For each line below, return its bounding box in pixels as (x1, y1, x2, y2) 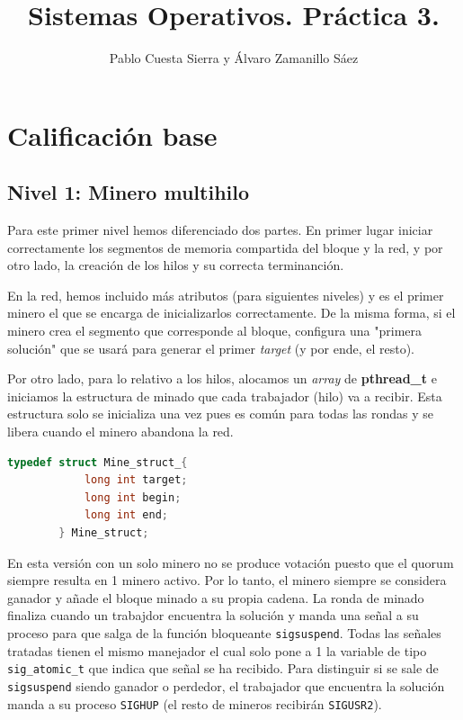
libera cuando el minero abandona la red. (7, 422, 234, 441)
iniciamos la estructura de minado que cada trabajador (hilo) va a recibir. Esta (7, 386, 442, 405)
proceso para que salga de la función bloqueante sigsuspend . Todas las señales (7, 623, 441, 642)
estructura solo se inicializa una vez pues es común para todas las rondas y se (7, 404, 434, 423)
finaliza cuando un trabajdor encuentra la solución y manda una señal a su (7, 606, 419, 625)
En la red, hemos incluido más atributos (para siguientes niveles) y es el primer (7, 285, 444, 304)
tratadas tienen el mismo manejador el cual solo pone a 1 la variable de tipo (7, 641, 427, 660)
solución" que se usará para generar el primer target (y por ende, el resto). (7, 338, 414, 357)
